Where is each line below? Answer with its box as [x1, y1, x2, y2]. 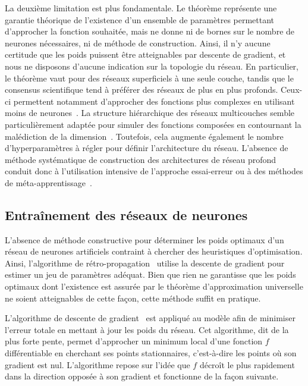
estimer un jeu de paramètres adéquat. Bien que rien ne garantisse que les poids [5, 268, 296, 281]
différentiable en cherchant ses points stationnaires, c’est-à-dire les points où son [5, 347, 297, 359]
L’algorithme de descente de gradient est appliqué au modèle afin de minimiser [5, 312, 296, 324]
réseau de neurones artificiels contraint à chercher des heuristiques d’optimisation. [5, 245, 303, 258]
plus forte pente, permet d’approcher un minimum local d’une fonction [5, 335, 263, 347]
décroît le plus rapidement [199, 358, 295, 371]
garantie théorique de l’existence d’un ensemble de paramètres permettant [5, 13, 275, 26]
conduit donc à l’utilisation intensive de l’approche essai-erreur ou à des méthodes [5, 165, 303, 177]
